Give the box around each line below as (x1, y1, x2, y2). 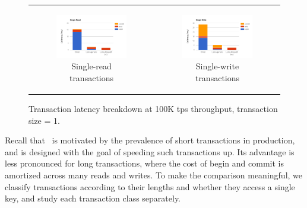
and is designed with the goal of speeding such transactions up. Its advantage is (5, 145, 295, 158)
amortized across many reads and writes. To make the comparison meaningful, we (5, 168, 303, 181)
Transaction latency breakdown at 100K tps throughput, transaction (29, 103, 278, 114)
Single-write (195, 60, 239, 72)
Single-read (71, 60, 112, 72)
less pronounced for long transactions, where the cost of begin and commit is (5, 157, 284, 169)
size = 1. (29, 114, 60, 126)
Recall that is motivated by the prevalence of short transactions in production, (5, 134, 295, 146)
